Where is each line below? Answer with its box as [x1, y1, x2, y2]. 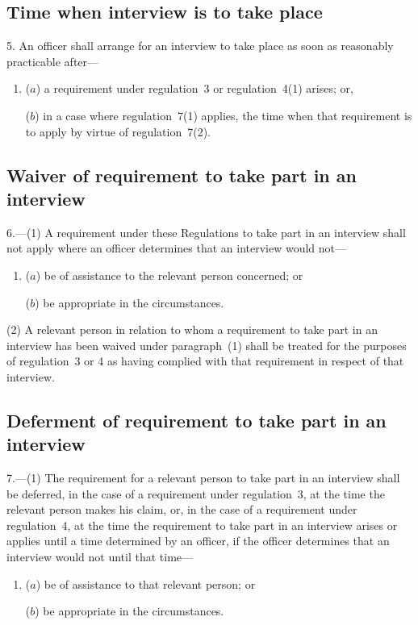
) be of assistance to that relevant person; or [36, 575, 256, 592]
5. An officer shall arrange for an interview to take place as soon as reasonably [6, 37, 394, 54]
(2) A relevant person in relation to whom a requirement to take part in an [6, 321, 378, 338]
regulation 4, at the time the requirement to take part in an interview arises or [6, 516, 398, 533]
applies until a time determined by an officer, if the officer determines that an [6, 532, 390, 549]
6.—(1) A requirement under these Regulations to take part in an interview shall [6, 223, 406, 240]
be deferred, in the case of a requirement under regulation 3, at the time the [6, 485, 385, 502]
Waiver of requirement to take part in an [6, 162, 357, 187]
